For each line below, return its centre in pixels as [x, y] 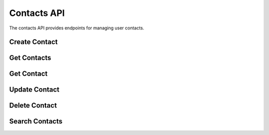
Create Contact [33, 42]
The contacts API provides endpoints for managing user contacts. [77, 28]
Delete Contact [33, 105]
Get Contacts [30, 58]
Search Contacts [36, 121]
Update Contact [34, 90]
